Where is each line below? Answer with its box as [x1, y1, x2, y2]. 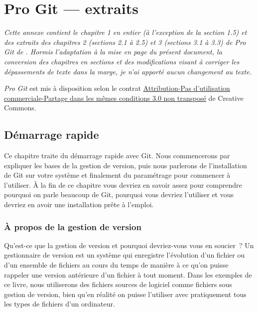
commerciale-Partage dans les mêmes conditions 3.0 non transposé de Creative [4, 92, 244, 103]
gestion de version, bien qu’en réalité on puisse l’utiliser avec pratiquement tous [4, 289, 247, 299]
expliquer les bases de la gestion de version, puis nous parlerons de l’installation [4, 160, 247, 170]
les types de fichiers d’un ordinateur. [4, 299, 115, 309]
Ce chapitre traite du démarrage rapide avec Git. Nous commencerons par [4, 150, 230, 161]
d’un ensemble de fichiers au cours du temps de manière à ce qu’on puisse [4, 260, 229, 270]
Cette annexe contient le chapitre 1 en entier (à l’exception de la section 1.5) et [4, 27, 247, 37]
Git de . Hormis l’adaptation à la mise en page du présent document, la [4, 46, 222, 57]
